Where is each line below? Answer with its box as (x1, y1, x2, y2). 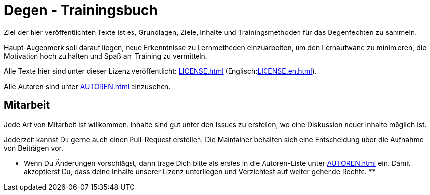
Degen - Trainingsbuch (4, 2, 158, 19)
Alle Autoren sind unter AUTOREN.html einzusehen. (4, 82, 171, 91)
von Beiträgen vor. (4, 143, 63, 152)
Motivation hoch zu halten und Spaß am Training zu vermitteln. (4, 51, 207, 60)
